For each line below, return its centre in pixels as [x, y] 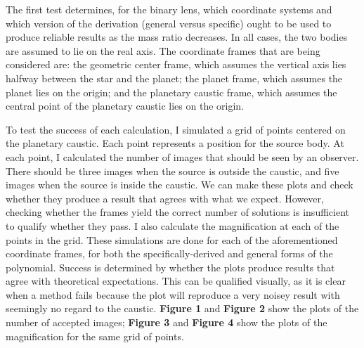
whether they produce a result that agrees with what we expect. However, [165, 198]
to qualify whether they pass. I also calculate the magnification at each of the [173, 225]
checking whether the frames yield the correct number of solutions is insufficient [177, 212]
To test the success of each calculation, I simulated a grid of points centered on [176, 129]
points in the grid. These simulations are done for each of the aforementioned [172, 239]
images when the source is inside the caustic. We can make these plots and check [180, 185]
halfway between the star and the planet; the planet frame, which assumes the [174, 78]
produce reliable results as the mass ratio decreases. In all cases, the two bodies [177, 37]
